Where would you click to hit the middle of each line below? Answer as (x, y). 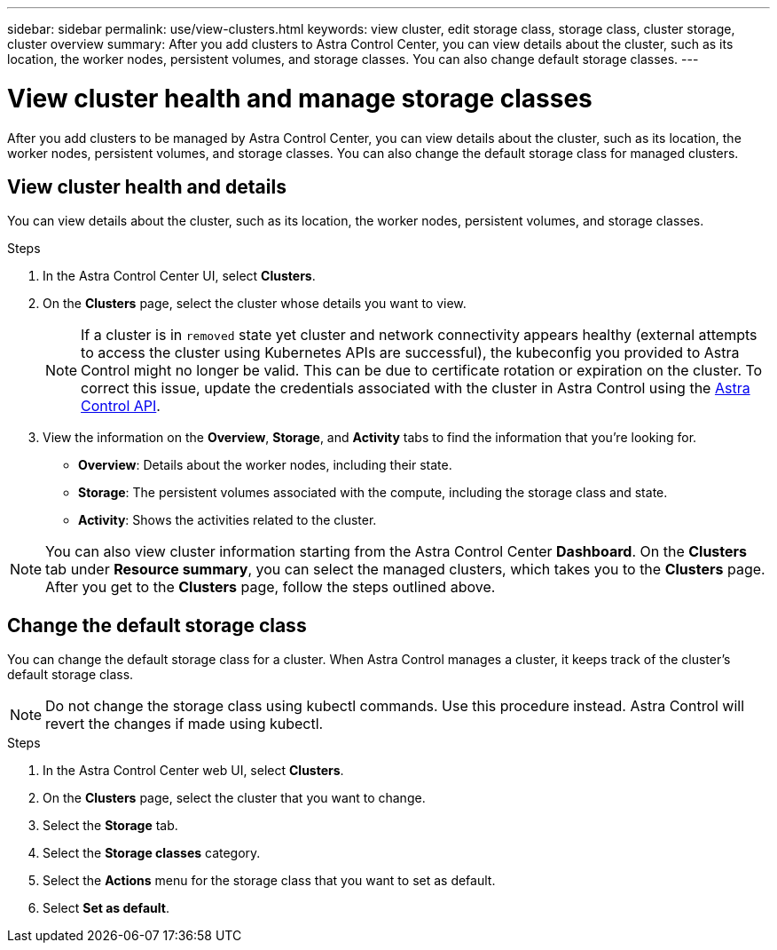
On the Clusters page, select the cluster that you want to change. (234, 798)
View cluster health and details (147, 186)
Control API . (121, 406)
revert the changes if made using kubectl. (184, 724)
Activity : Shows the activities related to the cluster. (228, 520)
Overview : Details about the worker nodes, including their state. (265, 465)
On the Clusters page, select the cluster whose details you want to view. (255, 304)
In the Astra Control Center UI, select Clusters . (179, 276)
